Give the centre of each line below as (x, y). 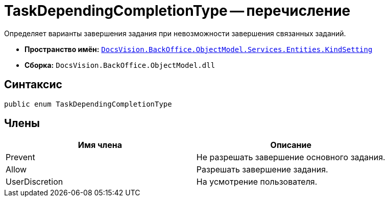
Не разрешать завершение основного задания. (291, 157)
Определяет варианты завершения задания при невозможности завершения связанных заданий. (175, 33)
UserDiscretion (34, 182)
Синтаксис (33, 85)
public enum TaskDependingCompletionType (88, 104)
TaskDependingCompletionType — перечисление (177, 11)
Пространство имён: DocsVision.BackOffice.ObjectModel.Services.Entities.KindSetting (199, 49)
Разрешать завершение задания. (262, 170)
